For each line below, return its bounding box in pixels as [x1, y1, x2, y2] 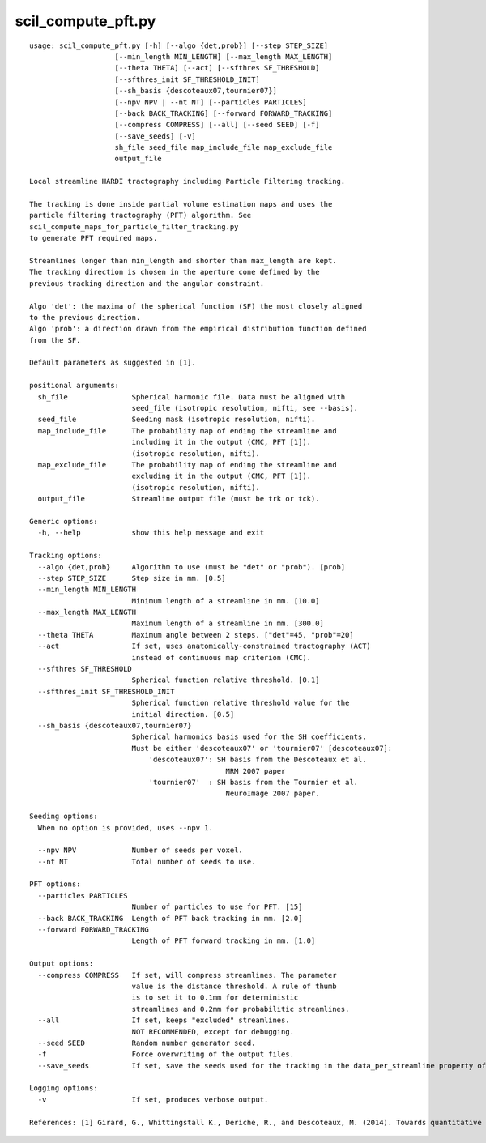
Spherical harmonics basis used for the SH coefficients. [131, 732, 367, 741]
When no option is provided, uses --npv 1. [37, 823, 214, 832]
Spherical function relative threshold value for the [131, 698, 350, 708]
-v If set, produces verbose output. [37, 1094, 269, 1104]
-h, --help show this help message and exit [37, 528, 265, 538]
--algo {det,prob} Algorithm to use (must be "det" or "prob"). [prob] [37, 562, 346, 571]
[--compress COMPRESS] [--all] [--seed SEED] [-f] [114, 120, 320, 130]
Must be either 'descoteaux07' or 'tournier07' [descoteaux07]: [131, 744, 393, 753]
